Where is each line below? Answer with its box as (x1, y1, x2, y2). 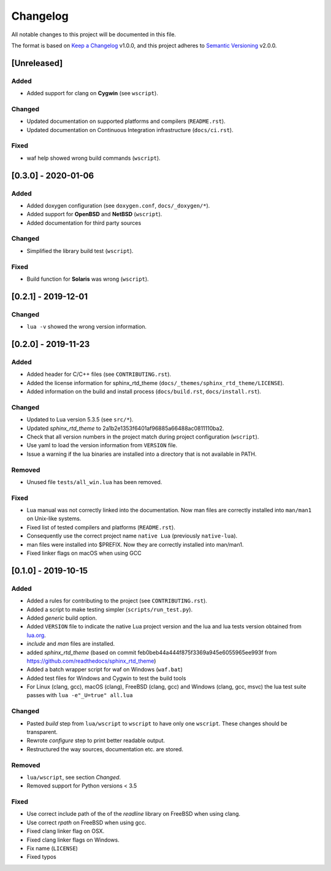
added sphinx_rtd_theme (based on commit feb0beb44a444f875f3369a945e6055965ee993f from (26, 649, 277, 656)
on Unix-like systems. (26, 515, 82, 522)
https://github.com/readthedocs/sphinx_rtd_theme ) (26, 657, 156, 665)
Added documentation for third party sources (26, 219, 142, 227)
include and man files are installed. (26, 640, 115, 647)
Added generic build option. (26, 614, 97, 622)
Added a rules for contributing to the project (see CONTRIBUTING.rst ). (26, 597, 208, 604)
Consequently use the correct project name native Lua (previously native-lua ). (26, 532, 238, 540)
